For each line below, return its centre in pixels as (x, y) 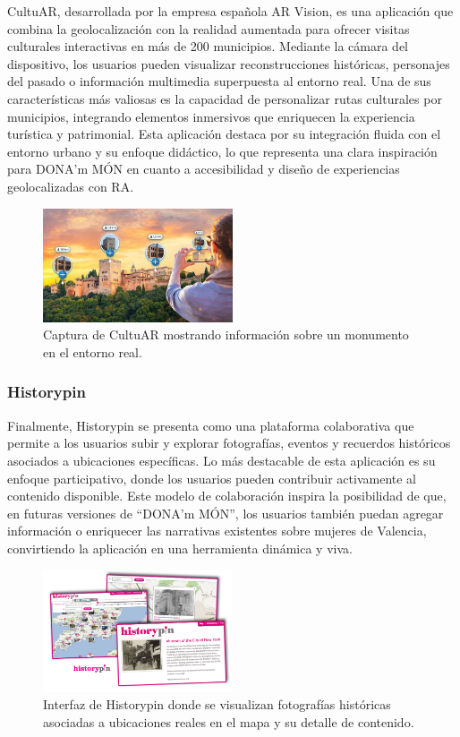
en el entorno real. (93, 351)
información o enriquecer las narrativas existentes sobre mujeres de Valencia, (217, 531)
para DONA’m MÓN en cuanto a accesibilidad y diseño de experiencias (204, 169)
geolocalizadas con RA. (71, 186)
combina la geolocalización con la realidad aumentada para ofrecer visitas (209, 28)
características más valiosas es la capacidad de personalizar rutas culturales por (225, 98)
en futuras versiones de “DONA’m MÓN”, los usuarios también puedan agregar (226, 513)
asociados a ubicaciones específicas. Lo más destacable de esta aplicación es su (221, 460)
